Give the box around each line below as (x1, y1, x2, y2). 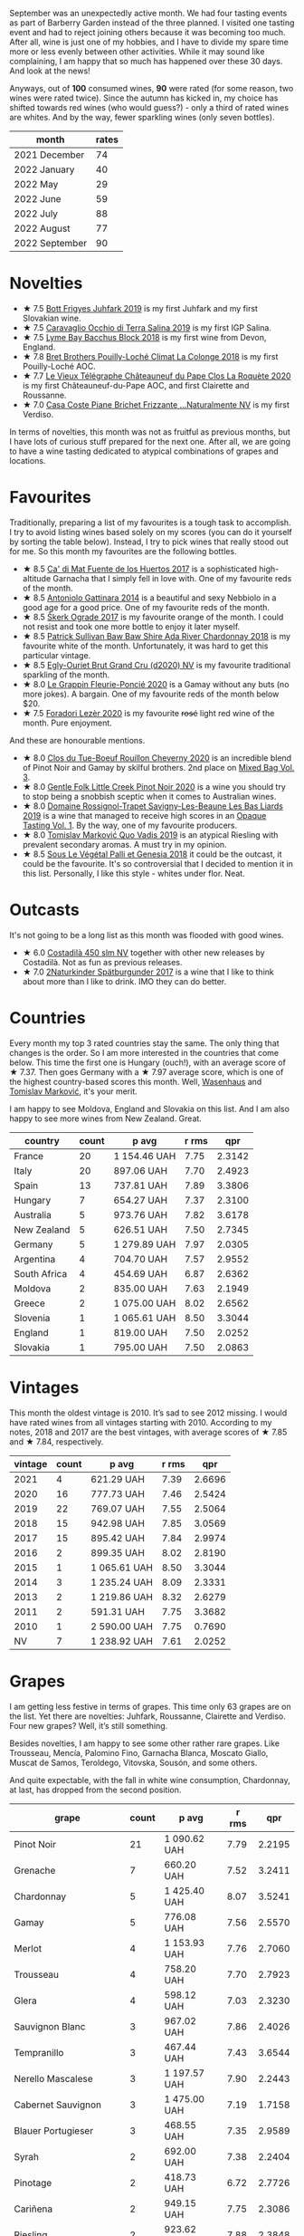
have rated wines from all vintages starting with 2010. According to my (9, 1416, 272, 1427)
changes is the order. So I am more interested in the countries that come (9, 1047, 279, 1058)
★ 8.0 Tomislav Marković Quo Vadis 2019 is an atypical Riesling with (22, 829, 279, 840)
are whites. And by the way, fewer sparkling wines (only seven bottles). (9, 112, 275, 122)
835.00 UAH (113, 1281, 168, 1294)
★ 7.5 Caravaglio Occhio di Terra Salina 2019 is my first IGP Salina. (22, 321, 271, 333)
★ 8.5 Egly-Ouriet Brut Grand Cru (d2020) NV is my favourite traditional (22, 659, 291, 670)
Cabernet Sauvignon (14, 2098, 102, 2111)
